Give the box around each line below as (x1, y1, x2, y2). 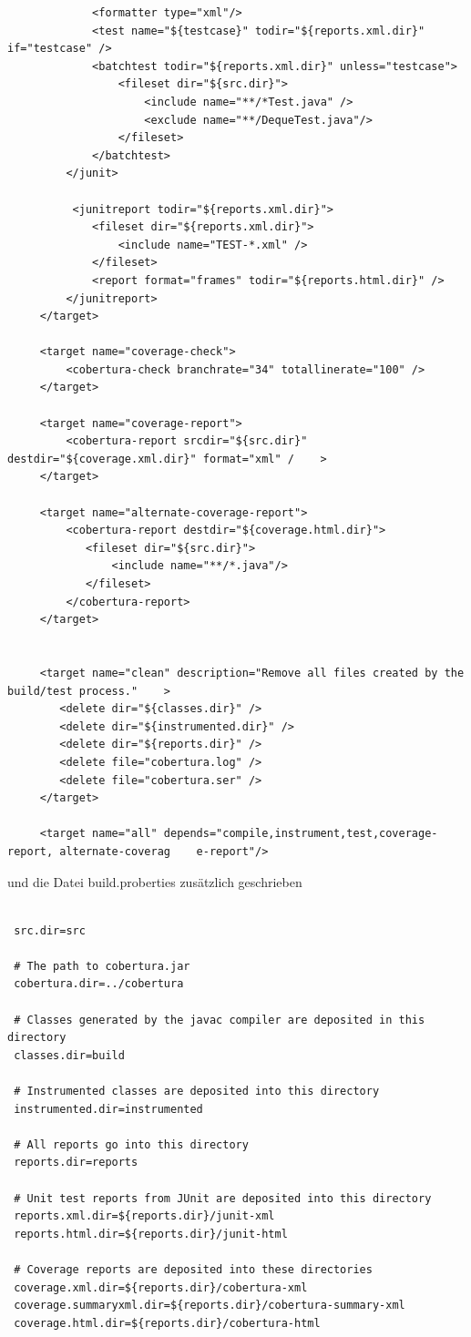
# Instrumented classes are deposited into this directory (14, 1085, 380, 1098)
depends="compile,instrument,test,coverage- (163, 827, 438, 841)
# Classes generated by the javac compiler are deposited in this (14, 1013, 425, 1026)
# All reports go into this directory (14, 1138, 249, 1151)
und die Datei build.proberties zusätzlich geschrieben (7, 872, 302, 891)
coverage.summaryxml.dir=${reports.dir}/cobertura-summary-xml (14, 1299, 405, 1312)
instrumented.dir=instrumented (14, 1102, 203, 1116)
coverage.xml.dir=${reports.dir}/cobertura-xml (14, 1281, 308, 1294)
